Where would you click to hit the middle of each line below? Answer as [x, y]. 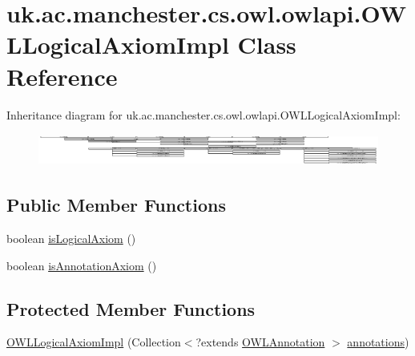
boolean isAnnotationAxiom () [82, 265]
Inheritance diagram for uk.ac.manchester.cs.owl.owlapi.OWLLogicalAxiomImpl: [203, 114]
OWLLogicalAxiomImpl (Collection [94, 342]
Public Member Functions [116, 205]
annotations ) [378, 342]
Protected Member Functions [131, 308]
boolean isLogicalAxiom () [71, 238]
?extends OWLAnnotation [260, 342]
